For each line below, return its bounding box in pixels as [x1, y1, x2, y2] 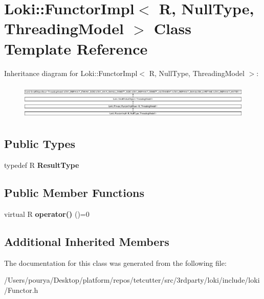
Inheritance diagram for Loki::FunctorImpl [4, 67, 138, 78]
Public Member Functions [4, 185, 144, 201]
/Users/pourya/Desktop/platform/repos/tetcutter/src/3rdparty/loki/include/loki [4, 275, 260, 285]
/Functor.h [4, 284, 38, 295]
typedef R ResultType [4, 160, 79, 170]
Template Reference [4, 38, 148, 59]
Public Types [4, 136, 76, 152]
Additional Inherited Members [4, 233, 169, 249]
